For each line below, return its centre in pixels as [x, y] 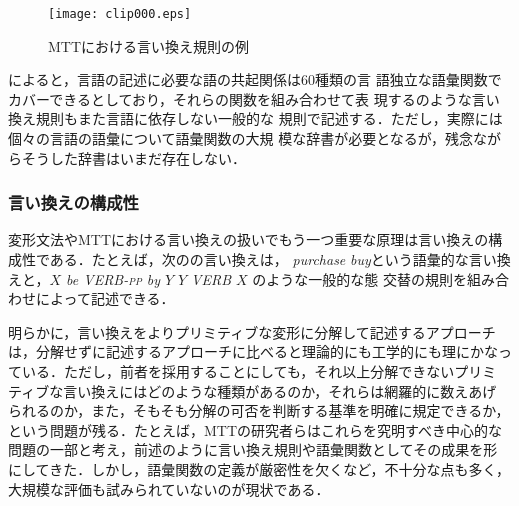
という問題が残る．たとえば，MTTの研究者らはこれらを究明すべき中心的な [255, 429]
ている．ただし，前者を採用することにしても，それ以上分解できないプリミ [252, 371]
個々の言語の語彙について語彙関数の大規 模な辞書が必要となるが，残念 [240, 138]
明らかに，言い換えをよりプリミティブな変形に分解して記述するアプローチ [252, 331]
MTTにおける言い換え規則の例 [149, 45]
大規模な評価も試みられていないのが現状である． [169, 488]
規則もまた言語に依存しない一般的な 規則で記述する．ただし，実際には [269, 118]
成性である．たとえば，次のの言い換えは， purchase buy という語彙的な [238, 259]
